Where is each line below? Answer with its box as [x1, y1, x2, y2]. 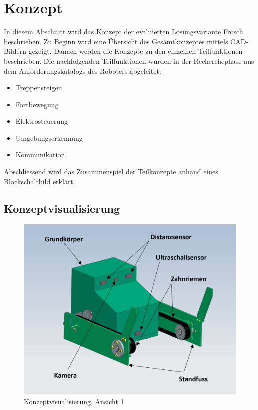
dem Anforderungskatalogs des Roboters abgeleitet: [4, 65, 161, 76]
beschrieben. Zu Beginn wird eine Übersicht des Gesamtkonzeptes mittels [4, 36, 228, 46]
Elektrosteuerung [15, 116, 68, 126]
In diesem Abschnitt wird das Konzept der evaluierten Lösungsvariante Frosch [4, 26, 243, 37]
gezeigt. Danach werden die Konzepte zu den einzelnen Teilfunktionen [28, 46, 243, 56]
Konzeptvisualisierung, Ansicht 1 [24, 396, 124, 406]
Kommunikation [15, 149, 65, 160]
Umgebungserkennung [15, 132, 83, 143]
